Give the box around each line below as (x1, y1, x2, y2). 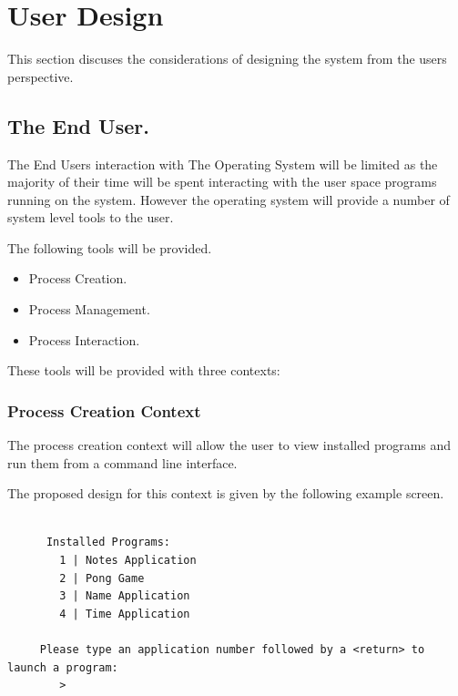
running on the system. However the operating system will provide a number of (7, 189, 450, 209)
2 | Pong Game (59, 571, 145, 585)
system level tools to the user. (7, 208, 174, 227)
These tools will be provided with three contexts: (7, 361, 280, 380)
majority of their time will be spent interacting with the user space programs (7, 172, 437, 191)
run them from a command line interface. (7, 453, 238, 472)
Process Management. (28, 300, 150, 319)
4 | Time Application (59, 607, 190, 620)
